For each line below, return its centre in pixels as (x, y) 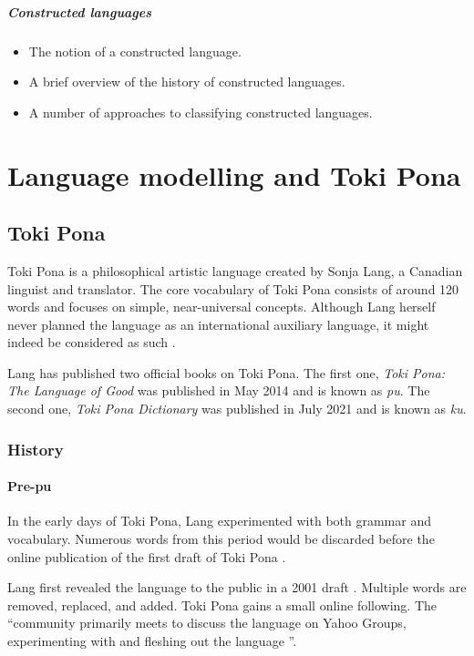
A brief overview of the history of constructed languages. (187, 82)
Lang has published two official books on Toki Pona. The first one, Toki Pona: (227, 372)
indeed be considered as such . (92, 342)
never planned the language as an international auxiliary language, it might (218, 324)
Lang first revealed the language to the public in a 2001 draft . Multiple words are (237, 587)
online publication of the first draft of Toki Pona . (147, 556)
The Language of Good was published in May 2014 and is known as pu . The (219, 390)
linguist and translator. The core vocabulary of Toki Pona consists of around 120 (233, 288)
